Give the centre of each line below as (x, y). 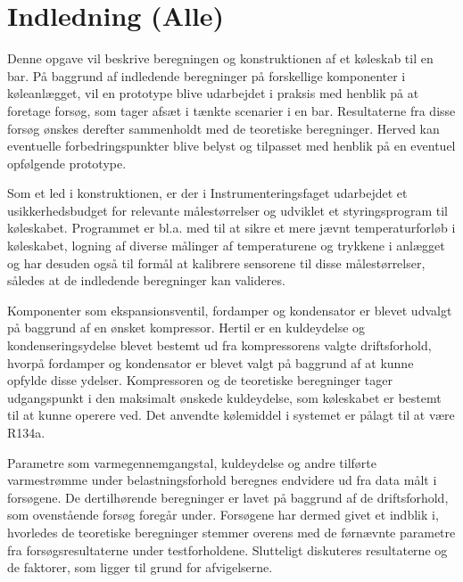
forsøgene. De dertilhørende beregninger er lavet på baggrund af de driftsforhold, (228, 497)
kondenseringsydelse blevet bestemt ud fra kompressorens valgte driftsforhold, (219, 345)
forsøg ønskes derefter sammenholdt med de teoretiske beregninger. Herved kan (223, 128)
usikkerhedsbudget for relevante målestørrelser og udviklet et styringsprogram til (227, 210)
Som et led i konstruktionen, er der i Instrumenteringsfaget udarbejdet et (207, 193)
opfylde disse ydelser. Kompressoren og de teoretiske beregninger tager (200, 380)
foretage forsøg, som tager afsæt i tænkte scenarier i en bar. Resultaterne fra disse (231, 110)
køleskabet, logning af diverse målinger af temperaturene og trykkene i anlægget (226, 246)
